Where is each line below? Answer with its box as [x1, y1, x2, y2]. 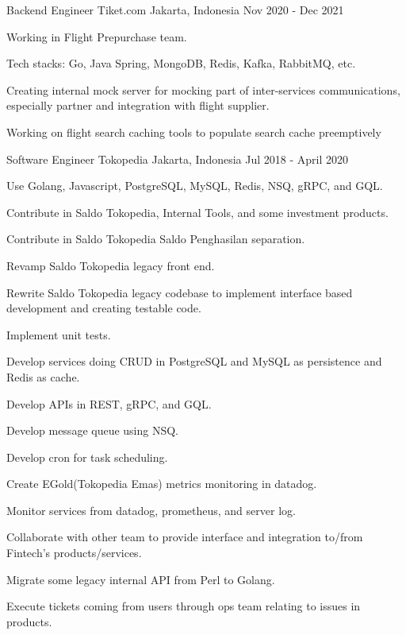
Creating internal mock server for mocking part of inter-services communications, [6, 81, 400, 98]
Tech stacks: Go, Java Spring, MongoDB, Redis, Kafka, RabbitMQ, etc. [6, 55, 356, 72]
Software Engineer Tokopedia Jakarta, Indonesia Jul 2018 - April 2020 [6, 150, 349, 167]
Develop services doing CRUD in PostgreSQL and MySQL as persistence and [6, 353, 382, 370]
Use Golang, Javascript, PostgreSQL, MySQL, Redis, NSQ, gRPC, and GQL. [6, 177, 383, 194]
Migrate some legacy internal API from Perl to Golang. [6, 571, 275, 587]
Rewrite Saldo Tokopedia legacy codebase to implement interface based [6, 284, 353, 300]
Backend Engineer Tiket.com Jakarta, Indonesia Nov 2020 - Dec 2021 [6, 2, 344, 17]
